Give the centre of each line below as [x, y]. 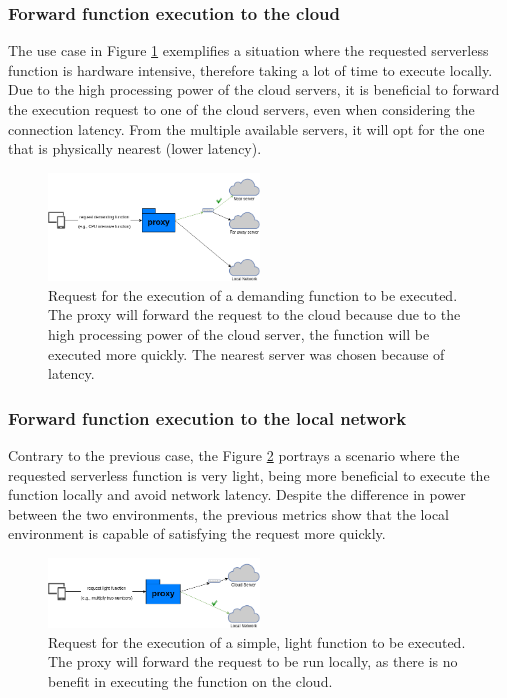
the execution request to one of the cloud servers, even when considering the [241, 109]
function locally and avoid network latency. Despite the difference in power [237, 494]
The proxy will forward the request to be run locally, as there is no [253, 661]
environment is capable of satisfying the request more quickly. [197, 533]
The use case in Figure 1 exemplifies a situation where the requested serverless [248, 50]
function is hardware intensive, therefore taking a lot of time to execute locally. [250, 69]
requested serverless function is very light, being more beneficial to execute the [249, 474]
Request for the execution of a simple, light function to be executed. [257, 641]
